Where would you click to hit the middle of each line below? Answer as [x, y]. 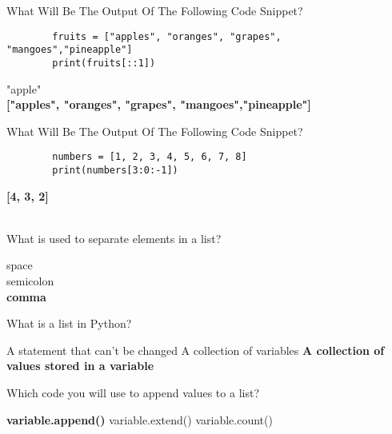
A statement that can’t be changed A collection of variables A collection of [196, 350]
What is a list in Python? [69, 323]
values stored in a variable [80, 366]
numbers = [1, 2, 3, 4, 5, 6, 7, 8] [150, 157]
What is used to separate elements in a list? [114, 238]
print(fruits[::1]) [104, 63]
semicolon [30, 281]
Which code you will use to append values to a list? [133, 392]
